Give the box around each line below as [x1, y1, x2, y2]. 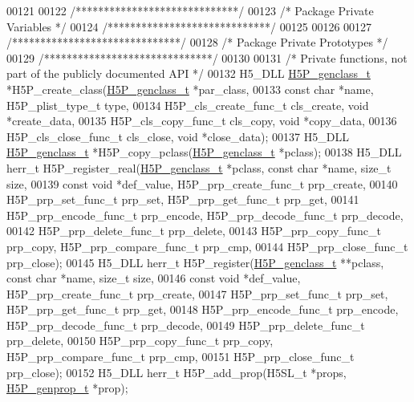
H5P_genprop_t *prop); [6, 380, 128, 396]
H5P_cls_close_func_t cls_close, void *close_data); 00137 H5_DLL [6, 128, 349, 144]
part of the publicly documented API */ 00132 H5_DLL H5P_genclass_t [6, 65, 371, 82]
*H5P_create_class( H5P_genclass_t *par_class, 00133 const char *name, [6, 80, 374, 97]
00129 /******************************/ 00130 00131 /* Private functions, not [6, 49, 408, 66]
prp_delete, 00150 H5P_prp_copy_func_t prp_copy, [6, 332, 274, 349]
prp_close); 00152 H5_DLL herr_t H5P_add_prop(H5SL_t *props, [6, 363, 347, 380]
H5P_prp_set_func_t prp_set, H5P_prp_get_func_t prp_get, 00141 [6, 191, 359, 208]
